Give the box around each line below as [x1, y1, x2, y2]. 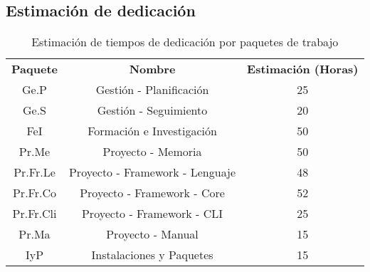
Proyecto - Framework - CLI [81, 205, 223, 222]
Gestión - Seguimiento [97, 102, 208, 119]
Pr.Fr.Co [12, 184, 56, 202]
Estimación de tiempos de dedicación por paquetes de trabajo [31, 33, 339, 51]
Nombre [129, 61, 176, 78]
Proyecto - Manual [106, 226, 199, 243]
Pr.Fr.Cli [12, 205, 57, 222]
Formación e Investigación [88, 122, 217, 140]
